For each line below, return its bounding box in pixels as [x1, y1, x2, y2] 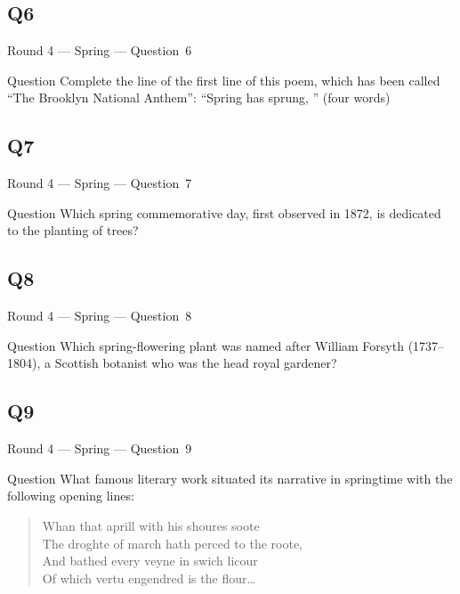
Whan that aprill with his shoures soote [42, 516, 260, 534]
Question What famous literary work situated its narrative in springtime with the [7, 468, 453, 487]
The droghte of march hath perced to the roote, [42, 533, 303, 552]
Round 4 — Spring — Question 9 [7, 439, 192, 458]
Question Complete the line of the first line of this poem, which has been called [7, 70, 440, 89]
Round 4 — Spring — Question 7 [7, 174, 192, 192]
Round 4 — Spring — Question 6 [7, 41, 192, 60]
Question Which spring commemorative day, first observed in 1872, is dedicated [7, 203, 441, 222]
